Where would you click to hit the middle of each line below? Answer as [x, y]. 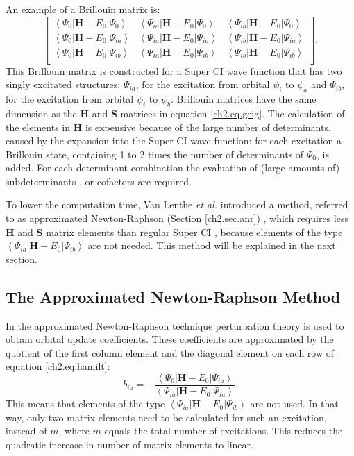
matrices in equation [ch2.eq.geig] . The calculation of [233, 113]
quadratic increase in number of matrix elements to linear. [129, 444]
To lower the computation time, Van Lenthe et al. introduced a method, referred [177, 204]
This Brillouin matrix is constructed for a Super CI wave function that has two [174, 70]
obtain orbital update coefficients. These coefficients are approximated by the [170, 339]
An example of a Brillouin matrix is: [83, 9]
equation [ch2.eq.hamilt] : [58, 366]
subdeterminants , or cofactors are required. [99, 181]
